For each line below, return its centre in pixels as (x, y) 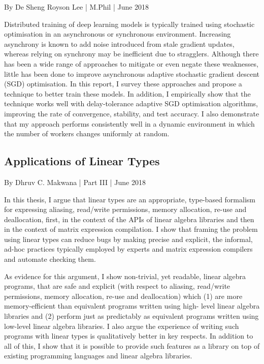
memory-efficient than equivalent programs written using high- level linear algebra (132, 306)
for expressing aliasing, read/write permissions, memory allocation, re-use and (125, 209)
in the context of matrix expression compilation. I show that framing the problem (131, 229)
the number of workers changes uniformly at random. (87, 133)
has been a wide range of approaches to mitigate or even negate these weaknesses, (131, 63)
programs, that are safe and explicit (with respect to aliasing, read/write (117, 286)
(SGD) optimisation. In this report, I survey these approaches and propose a (123, 84)
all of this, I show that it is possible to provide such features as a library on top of (132, 345)
